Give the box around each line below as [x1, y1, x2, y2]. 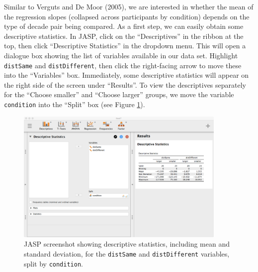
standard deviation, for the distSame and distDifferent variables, [24, 249, 230, 259]
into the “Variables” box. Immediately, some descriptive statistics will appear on [4, 70, 249, 80]
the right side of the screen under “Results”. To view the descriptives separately [4, 79, 246, 90]
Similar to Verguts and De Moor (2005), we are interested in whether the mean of [4, 1, 254, 11]
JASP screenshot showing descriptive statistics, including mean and [24, 239, 230, 249]
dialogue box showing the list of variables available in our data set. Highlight [4, 50, 238, 60]
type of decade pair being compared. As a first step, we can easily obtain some [4, 21, 244, 31]
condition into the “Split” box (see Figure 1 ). [4, 99, 145, 109]
